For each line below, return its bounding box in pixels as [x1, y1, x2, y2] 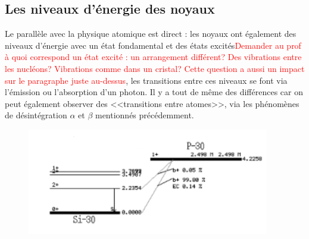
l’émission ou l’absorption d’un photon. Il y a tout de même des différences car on [5, 86, 303, 98]
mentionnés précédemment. [95, 109, 194, 121]
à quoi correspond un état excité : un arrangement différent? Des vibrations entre [5, 51, 302, 63]
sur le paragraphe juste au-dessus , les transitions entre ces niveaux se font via [5, 74, 288, 86]
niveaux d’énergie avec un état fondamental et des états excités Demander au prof [5, 39, 301, 51]
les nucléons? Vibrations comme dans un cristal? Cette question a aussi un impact [5, 62, 305, 74]
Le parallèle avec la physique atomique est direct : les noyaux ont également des [5, 27, 296, 40]
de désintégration [5, 109, 67, 121]
